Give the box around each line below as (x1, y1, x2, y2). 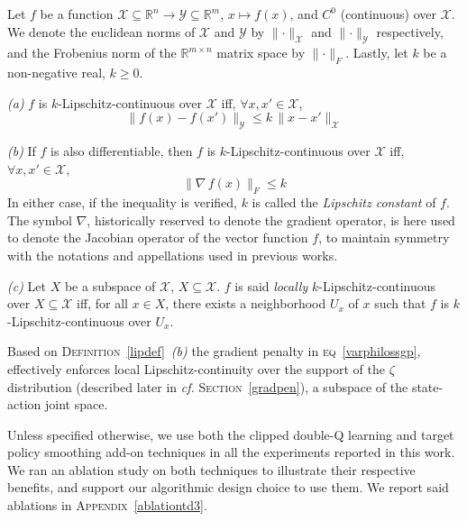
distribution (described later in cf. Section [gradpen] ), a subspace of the (7, 377, 408, 396)
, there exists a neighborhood (165, 294, 326, 313)
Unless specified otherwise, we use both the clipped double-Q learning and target (7, 425, 454, 443)
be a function (40, 5, 114, 23)
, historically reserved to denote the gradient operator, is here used (87, 210, 455, 229)
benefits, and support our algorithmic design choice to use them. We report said (7, 478, 449, 497)
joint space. (44, 395, 108, 414)
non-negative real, (7, 63, 105, 82)
